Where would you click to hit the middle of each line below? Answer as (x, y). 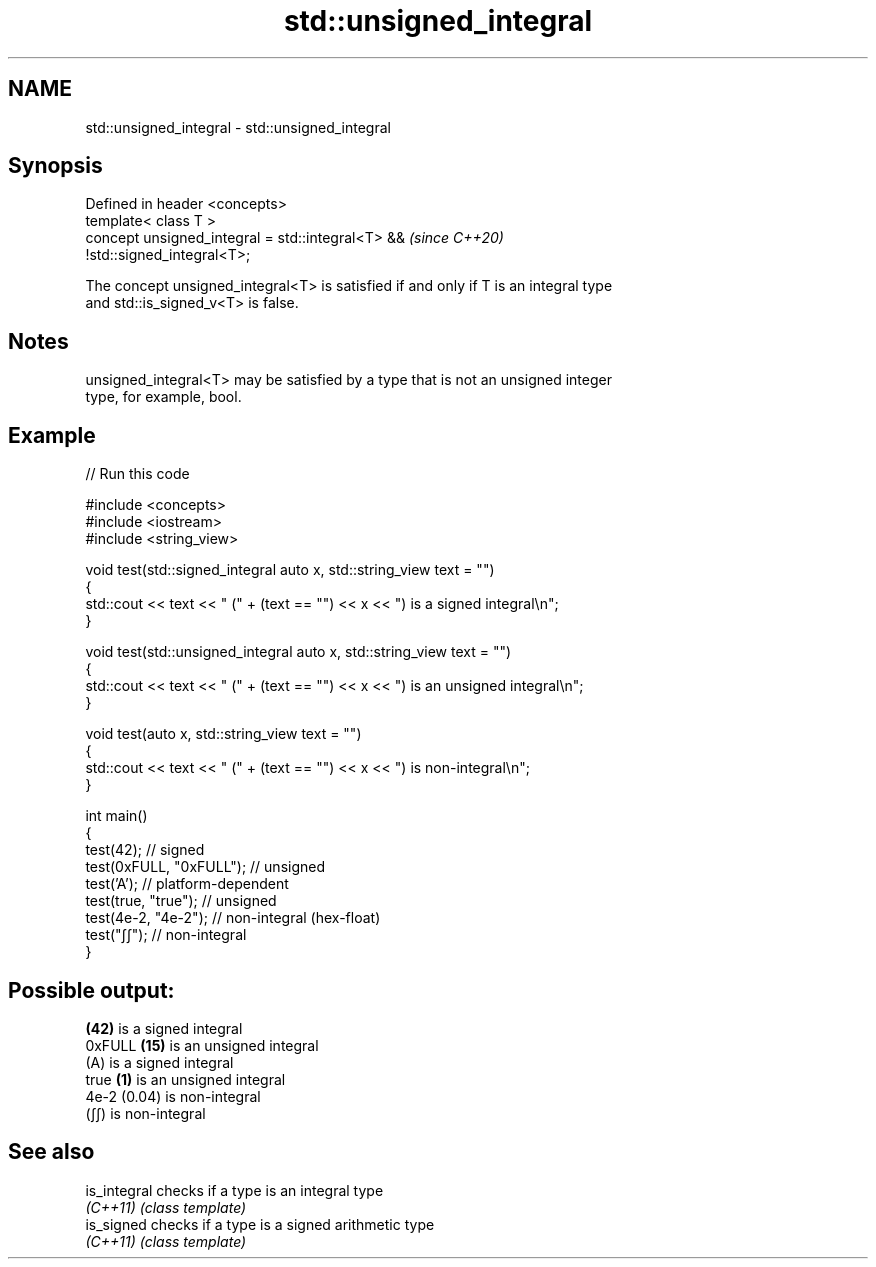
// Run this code (137, 474)
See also (51, 1152)
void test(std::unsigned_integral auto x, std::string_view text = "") (298, 652)
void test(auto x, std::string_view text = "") (223, 734)
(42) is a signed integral (164, 1028)
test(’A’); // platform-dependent (187, 884)
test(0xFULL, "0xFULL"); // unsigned (205, 867)
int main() (116, 816)
